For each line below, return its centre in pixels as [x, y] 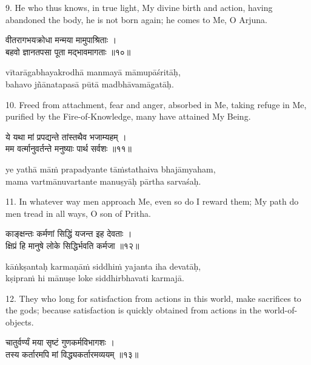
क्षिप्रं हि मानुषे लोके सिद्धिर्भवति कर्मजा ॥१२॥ [72, 245]
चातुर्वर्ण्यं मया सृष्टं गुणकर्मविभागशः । [60, 342]
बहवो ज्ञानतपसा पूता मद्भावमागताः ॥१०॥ [68, 51]
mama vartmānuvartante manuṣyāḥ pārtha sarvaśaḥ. [103, 181]
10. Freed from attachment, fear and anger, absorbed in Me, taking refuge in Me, [156, 104]
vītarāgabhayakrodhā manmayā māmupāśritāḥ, [93, 72]
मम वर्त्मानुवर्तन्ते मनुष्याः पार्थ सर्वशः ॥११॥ [69, 148]
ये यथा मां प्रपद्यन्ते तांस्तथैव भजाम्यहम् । [66, 136]
